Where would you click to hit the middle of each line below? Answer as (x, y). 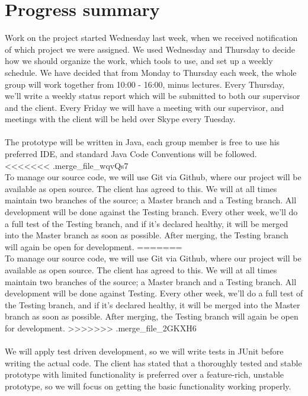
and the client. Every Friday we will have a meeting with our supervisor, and (145, 107)
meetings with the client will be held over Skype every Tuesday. (120, 119)
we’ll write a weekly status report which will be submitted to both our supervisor (153, 96)
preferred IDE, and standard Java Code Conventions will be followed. (131, 154)
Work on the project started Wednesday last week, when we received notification (151, 38)
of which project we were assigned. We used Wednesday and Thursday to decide (150, 49)
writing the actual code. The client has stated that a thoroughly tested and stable (153, 363)
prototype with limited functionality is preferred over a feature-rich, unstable (145, 374)
